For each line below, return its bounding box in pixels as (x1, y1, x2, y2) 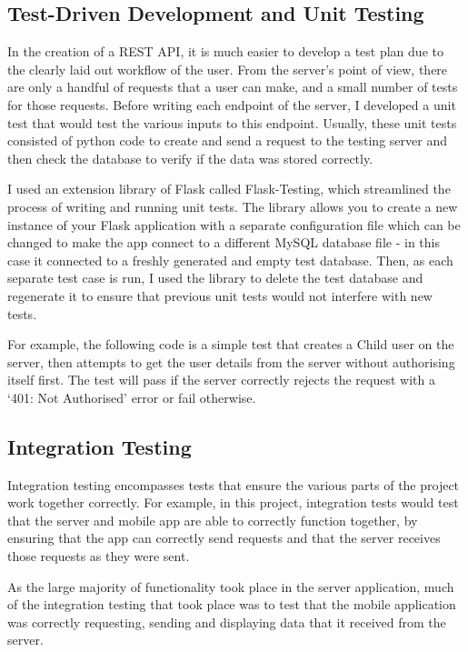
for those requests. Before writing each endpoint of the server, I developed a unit (7, 95, 456, 114)
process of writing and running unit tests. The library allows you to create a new (7, 196, 458, 216)
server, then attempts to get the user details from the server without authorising (7, 352, 455, 371)
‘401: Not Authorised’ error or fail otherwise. (7, 387, 256, 406)
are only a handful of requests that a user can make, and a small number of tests (7, 77, 458, 96)
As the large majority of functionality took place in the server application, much (7, 577, 454, 596)
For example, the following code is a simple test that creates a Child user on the (7, 335, 454, 354)
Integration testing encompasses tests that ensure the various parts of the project (7, 475, 460, 494)
